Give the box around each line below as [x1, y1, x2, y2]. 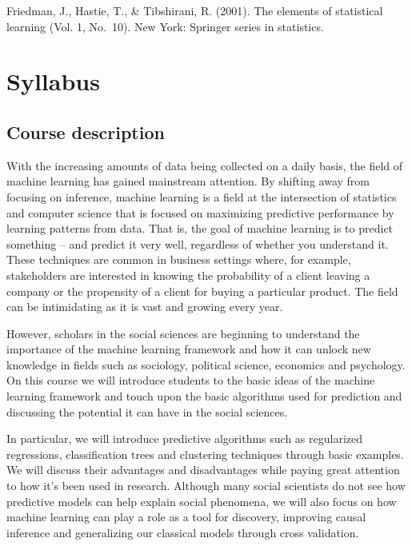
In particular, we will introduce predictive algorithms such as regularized [6, 430, 363, 447]
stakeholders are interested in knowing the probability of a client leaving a [6, 266, 370, 283]
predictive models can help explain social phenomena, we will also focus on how [6, 492, 397, 509]
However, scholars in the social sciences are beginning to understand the [6, 325, 360, 341]
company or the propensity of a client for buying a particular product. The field [6, 282, 398, 299]
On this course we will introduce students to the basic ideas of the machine [6, 372, 375, 389]
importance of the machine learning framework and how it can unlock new [6, 341, 371, 357]
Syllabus [6, 65, 100, 98]
